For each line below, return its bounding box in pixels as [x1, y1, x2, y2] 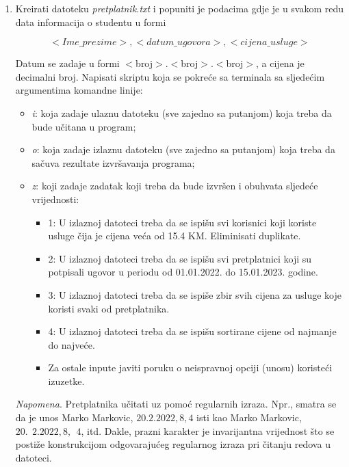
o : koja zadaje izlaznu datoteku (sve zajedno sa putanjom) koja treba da [31, 142, 335, 157]
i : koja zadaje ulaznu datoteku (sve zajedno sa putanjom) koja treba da [31, 105, 332, 120]
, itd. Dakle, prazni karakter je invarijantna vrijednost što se [81, 423, 335, 438]
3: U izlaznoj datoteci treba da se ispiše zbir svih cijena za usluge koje [48, 287, 341, 302]
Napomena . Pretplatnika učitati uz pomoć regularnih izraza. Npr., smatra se [15, 397, 337, 411]
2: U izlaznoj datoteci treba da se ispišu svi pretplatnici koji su [48, 251, 312, 265]
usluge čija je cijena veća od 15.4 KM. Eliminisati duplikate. [48, 228, 301, 243]
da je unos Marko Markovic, [15, 410, 133, 425]
